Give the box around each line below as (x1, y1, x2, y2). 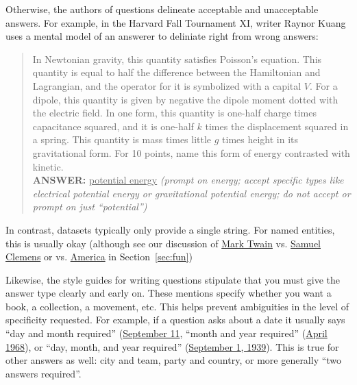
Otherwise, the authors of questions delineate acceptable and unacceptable (5, 2, 319, 16)
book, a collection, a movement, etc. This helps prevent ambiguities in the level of (5, 299, 349, 313)
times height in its (222, 132, 299, 147)
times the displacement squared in (205, 119, 349, 133)
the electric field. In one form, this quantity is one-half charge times (32, 105, 317, 120)
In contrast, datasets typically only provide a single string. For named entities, (5, 222, 335, 236)
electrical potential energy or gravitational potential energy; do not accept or (32, 186, 351, 200)
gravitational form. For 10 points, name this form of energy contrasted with (32, 145, 350, 160)
